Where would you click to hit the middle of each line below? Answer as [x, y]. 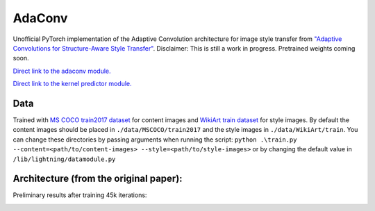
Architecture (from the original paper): [98, 179]
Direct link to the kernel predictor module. [72, 84]
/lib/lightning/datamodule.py [64, 159]
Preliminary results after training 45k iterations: [80, 195]
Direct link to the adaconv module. [62, 71]
